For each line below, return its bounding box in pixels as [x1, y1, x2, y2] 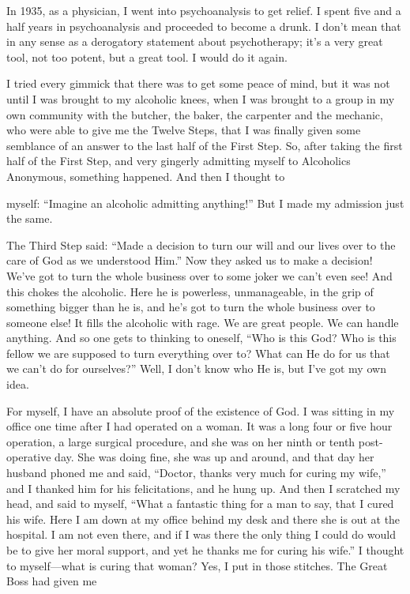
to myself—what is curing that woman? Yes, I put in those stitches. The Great [6, 557, 388, 573]
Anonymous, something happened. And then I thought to [6, 167, 285, 184]
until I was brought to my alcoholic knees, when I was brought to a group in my [6, 90, 395, 107]
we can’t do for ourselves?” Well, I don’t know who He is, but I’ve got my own [6, 360, 386, 377]
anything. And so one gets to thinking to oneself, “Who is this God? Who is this [6, 329, 397, 346]
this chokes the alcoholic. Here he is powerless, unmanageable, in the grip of [6, 283, 374, 299]
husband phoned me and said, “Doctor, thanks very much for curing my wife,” [6, 464, 386, 481]
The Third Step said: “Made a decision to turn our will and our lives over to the [6, 236, 396, 253]
